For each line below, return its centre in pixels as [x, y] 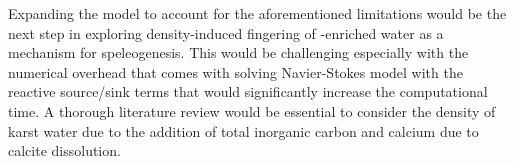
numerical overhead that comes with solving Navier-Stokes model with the [235, 71]
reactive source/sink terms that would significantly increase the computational [248, 91]
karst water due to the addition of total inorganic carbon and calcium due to [243, 130]
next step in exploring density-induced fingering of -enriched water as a [226, 32]
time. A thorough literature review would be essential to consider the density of [252, 110]
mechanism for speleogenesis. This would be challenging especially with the [238, 52]
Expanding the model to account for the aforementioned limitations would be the [257, 13]
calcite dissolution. [64, 150]
